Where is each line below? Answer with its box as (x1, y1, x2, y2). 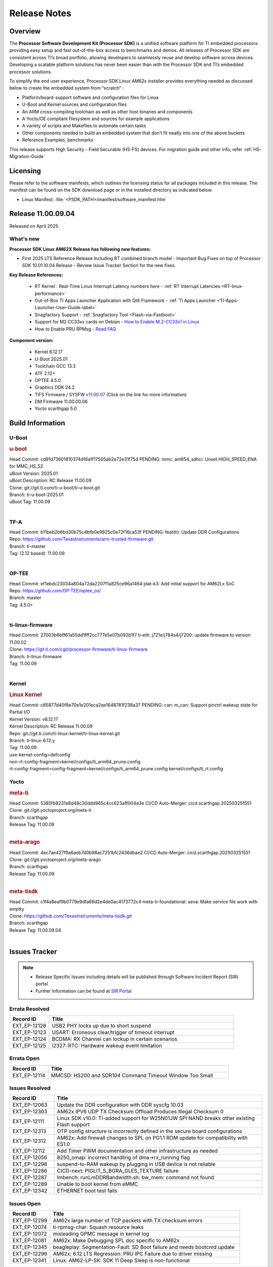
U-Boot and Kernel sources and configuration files (22, 101, 127, 107)
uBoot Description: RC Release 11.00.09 (9, 477, 92, 483)
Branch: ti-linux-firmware (9, 653, 62, 659)
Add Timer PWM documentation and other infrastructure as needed (57, 1147, 218, 1154)
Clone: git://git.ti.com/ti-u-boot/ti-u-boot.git (9, 485, 101, 491)
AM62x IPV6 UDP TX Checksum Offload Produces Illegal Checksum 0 (57, 1108, 224, 1115)
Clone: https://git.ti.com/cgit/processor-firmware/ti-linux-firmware (9, 646, 148, 652)
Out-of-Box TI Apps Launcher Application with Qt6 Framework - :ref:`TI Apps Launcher (34, 297, 216, 304)
